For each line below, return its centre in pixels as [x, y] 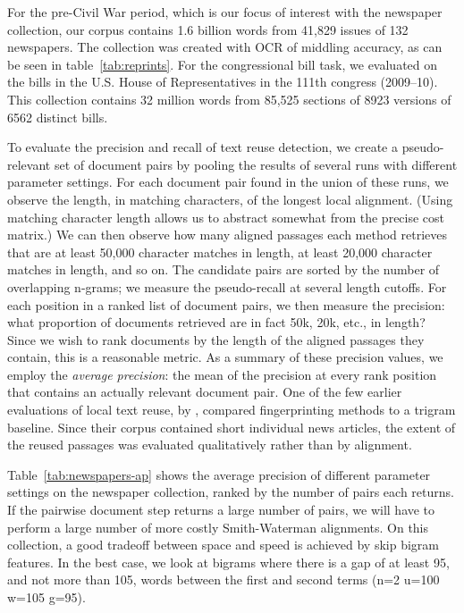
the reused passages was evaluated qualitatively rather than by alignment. [210, 445]
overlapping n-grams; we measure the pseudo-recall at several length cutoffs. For [227, 286]
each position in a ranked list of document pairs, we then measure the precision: [226, 304]
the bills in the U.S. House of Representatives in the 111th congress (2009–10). [223, 82]
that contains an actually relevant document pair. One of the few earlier [205, 392]
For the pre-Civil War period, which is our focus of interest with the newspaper [225, 12]
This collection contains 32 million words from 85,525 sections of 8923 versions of [229, 99]
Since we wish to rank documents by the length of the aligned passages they [216, 339]
